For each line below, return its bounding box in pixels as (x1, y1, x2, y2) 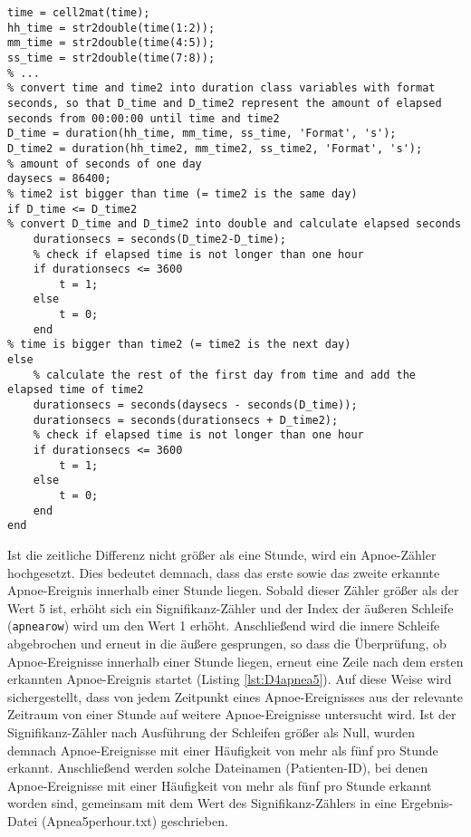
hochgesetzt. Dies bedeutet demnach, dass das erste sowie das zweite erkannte (7, 563, 440, 582)
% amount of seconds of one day (7, 157, 202, 170)
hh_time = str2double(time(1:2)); (7, 21, 216, 34)
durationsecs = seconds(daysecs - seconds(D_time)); (33, 399, 358, 412)
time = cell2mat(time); (7, 6, 150, 19)
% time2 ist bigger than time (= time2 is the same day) (7, 187, 358, 200)
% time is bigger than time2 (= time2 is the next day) (7, 338, 351, 351)
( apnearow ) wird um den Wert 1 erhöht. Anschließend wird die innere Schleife (7, 616, 440, 635)
